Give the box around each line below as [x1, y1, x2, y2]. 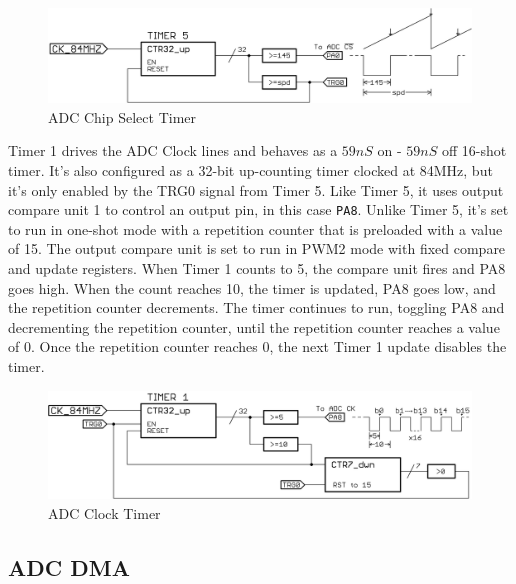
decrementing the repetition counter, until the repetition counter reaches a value [8, 316, 500, 337]
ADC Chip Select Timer [48, 106, 196, 127]
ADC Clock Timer [48, 502, 161, 523]
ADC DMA [8, 551, 130, 582]
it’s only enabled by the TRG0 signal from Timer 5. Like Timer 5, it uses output [8, 179, 504, 200]
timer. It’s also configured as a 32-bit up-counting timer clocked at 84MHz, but [8, 160, 493, 181]
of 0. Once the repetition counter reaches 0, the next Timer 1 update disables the [8, 336, 507, 357]
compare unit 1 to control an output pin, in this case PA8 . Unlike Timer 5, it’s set [8, 199, 509, 220]
